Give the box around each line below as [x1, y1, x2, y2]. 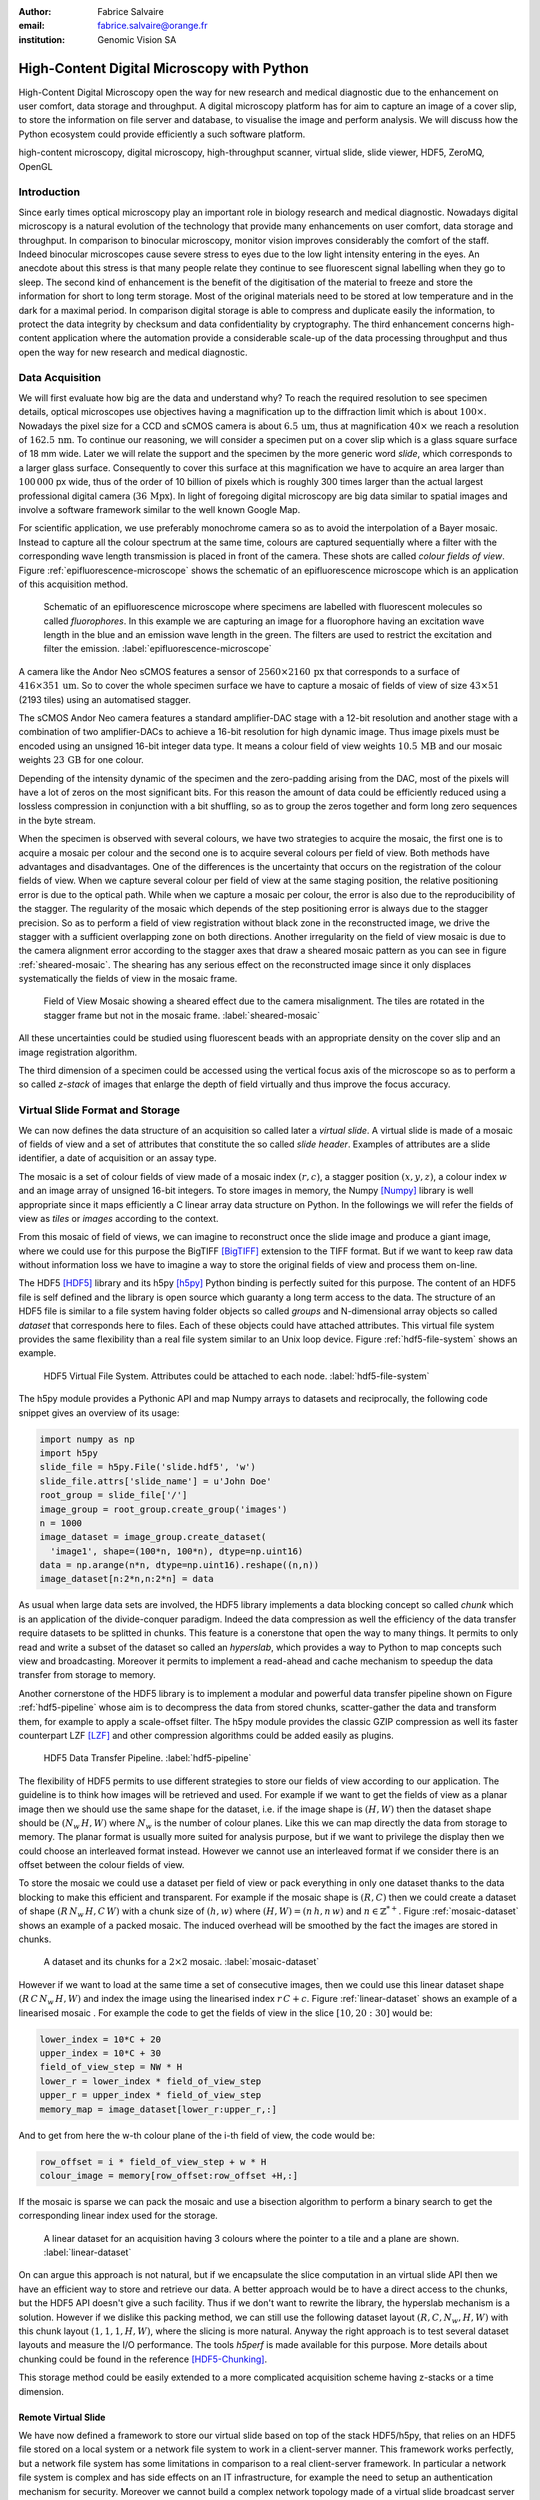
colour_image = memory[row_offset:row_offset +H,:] [39, 2170, 299, 2181]
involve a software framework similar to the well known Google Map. [18, 503, 301, 515]
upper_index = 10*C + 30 [39, 2047, 162, 2059]
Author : [18, 6, 52, 17]
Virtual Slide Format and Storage [18, 1103, 180, 1117]
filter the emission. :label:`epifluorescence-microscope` [43, 643, 272, 655]
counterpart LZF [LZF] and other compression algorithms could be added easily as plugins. [18, 1729, 394, 1741]
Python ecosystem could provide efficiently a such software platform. [18, 128, 306, 140]
